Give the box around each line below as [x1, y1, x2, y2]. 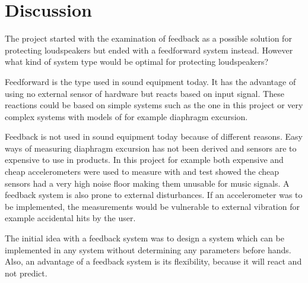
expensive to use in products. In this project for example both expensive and [5, 153, 284, 166]
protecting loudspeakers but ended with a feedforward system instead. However [5, 43, 293, 56]
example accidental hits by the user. [5, 212, 136, 224]
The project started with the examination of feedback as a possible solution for [5, 32, 292, 45]
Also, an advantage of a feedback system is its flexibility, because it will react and [5, 255, 302, 268]
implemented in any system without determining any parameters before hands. [5, 243, 291, 256]
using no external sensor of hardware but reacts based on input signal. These [5, 87, 284, 99]
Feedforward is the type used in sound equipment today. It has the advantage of [5, 75, 296, 87]
